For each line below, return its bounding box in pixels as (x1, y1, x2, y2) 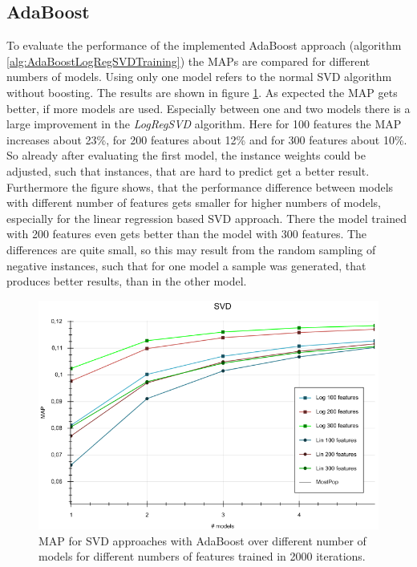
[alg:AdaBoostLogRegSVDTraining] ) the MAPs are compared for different (6, 52, 370, 69)
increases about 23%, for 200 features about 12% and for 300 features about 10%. (6, 131, 407, 148)
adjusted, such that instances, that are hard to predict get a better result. (6, 162, 370, 179)
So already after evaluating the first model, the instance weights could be (6, 147, 366, 164)
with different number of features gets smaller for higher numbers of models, (6, 194, 381, 211)
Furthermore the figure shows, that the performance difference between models (6, 178, 394, 195)
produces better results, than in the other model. (6, 273, 247, 290)
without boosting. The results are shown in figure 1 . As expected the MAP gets (6, 83, 398, 100)
